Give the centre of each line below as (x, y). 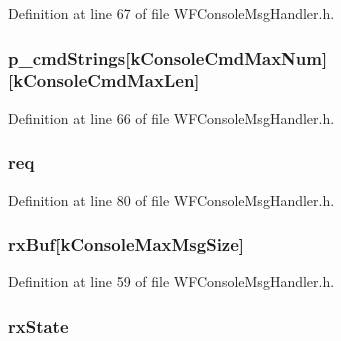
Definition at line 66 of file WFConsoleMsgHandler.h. (171, 117)
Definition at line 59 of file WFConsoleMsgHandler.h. (171, 281)
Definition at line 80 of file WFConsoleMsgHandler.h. (171, 199)
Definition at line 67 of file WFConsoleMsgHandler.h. (171, 13)
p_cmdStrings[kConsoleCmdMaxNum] (168, 57)
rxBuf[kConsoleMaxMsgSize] (126, 244)
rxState (38, 325)
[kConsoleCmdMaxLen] (104, 80)
